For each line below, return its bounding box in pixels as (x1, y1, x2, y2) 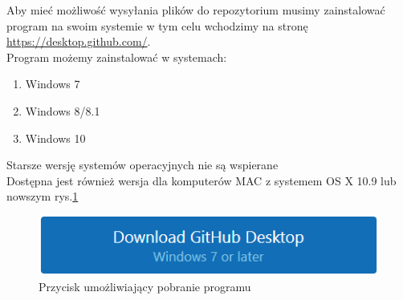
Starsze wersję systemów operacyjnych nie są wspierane (6, 156, 279, 173)
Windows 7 (25, 75, 80, 92)
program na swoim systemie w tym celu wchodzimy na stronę (6, 17, 308, 34)
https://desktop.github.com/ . (6, 33, 151, 50)
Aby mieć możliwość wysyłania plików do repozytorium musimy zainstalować (6, 2, 385, 18)
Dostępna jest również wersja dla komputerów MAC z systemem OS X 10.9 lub (6, 172, 397, 189)
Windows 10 (25, 129, 86, 146)
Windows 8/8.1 (25, 102, 100, 119)
